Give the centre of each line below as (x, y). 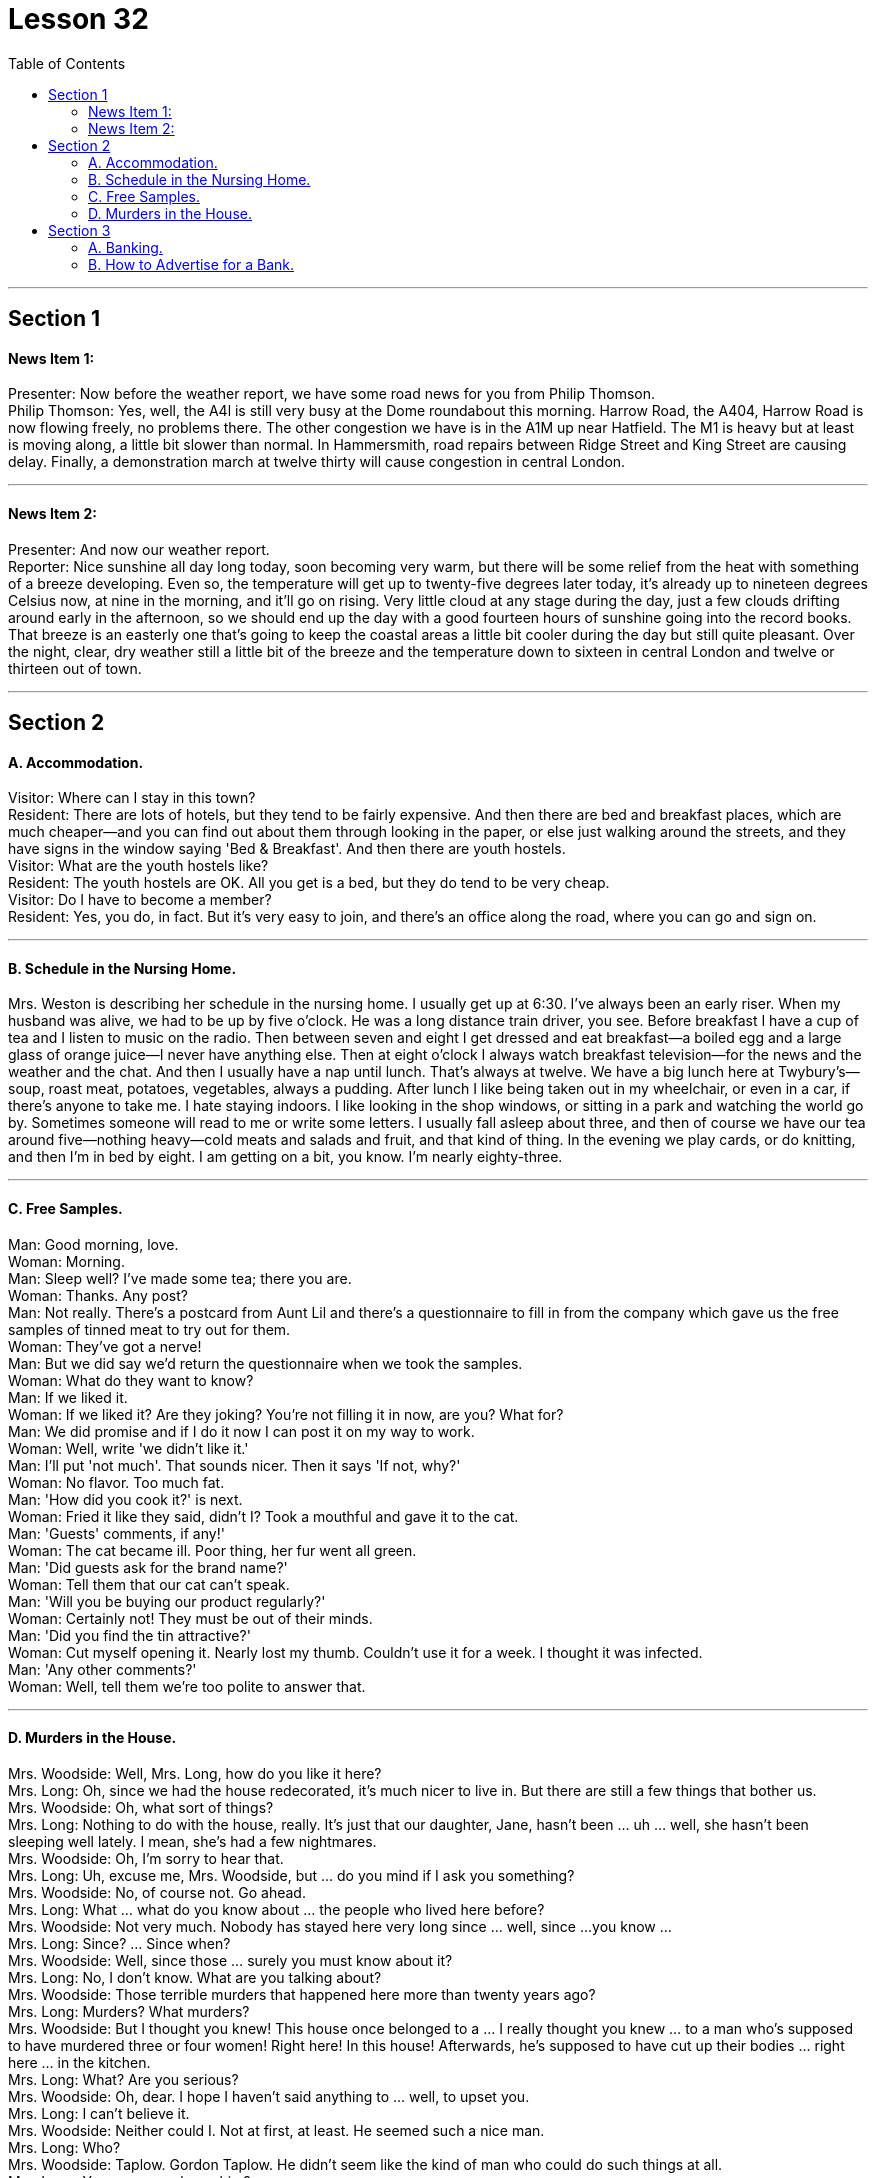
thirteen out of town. (75, 668)
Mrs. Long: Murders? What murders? (129, 2011)
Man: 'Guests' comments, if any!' (116, 1533)
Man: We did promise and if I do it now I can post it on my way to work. (241, 1431)
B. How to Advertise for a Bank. (191, 264)
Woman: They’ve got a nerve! (105, 1346)
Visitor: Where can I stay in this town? (132, 798)
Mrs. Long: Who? (64, 2147)
